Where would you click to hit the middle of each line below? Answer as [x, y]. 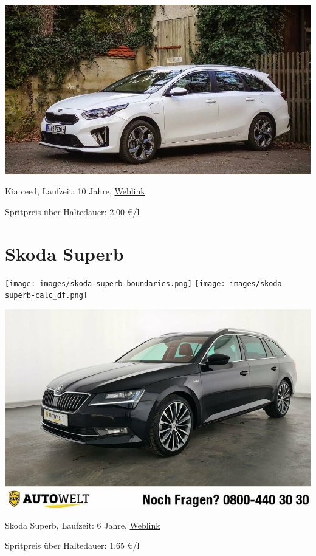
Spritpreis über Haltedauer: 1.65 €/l [72, 545]
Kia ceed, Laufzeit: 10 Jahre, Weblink [75, 191]
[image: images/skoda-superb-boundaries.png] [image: [115, 283]
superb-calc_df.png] [46, 296]
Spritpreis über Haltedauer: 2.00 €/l [72, 212]
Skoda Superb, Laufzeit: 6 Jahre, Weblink [83, 525]
